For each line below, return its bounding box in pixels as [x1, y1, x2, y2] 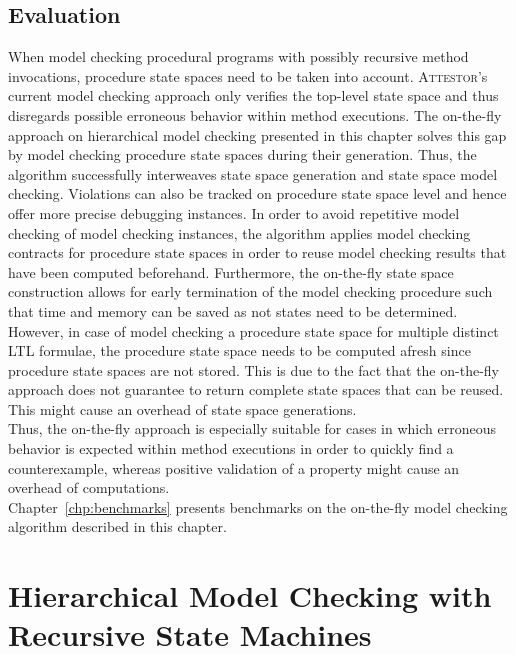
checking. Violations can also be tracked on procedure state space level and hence [8, 183, 507, 204]
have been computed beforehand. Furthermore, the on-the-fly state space [8, 261, 454, 282]
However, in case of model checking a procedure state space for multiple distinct [8, 320, 499, 341]
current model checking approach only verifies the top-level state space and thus [8, 85, 499, 106]
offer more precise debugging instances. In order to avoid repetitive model [8, 202, 460, 223]
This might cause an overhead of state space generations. [8, 398, 357, 419]
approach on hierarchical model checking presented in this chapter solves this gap [8, 124, 507, 145]
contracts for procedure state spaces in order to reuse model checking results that [8, 242, 507, 263]
